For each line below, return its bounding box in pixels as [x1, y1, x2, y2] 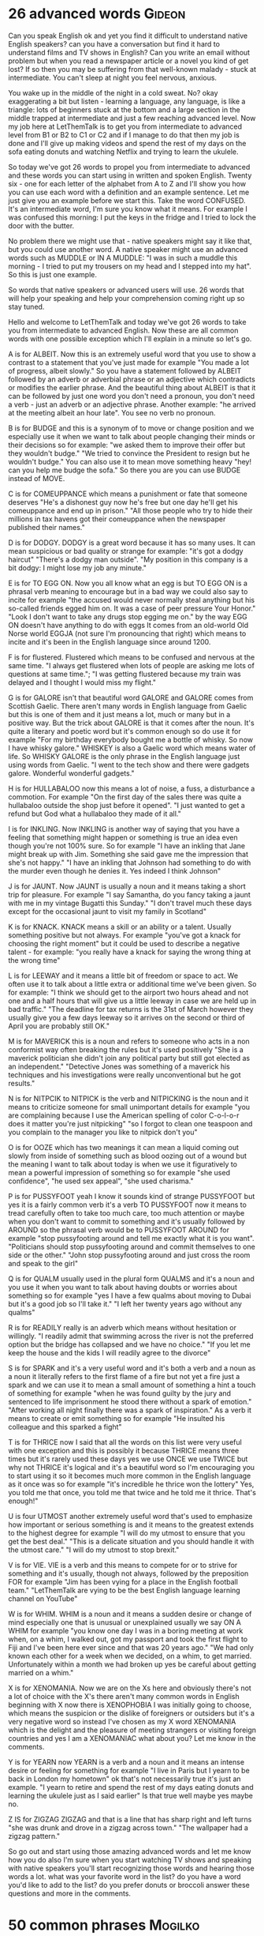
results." [8, 1078, 35, 1088]
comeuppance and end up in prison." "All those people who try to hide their [8, 506, 253, 515]
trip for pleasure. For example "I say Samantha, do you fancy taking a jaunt [8, 889, 251, 899]
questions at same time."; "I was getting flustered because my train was [8, 669, 242, 679]
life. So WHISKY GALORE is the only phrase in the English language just [8, 751, 240, 761]
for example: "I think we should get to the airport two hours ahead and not [8, 987, 249, 997]
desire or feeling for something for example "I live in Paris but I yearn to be [8, 1765, 250, 1775]
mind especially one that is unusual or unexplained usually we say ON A [8, 1617, 242, 1627]
